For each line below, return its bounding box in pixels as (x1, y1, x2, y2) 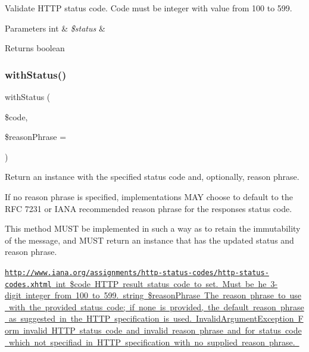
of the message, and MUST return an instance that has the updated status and (5, 233, 294, 246)
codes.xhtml (5, 280, 52, 289)
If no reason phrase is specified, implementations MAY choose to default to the (5, 190, 293, 203)
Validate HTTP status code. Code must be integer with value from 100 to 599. (5, 2, 292, 14)
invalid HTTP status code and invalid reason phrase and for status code (23, 324, 302, 337)
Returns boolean (5, 42, 65, 54)
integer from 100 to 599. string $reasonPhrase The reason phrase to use (26, 289, 301, 301)
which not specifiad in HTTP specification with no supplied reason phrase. (8, 335, 295, 348)
